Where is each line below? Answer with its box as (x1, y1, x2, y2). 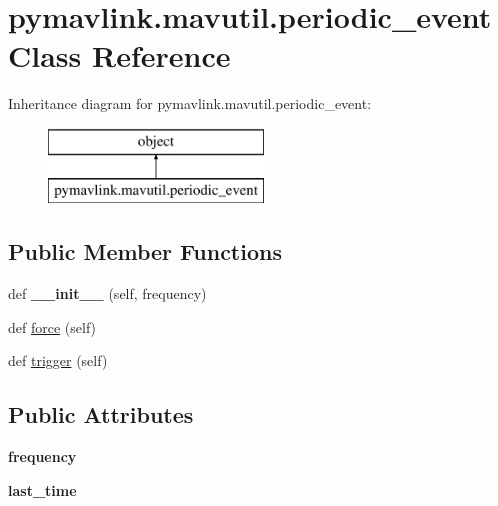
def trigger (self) (8, 350, 108, 371)
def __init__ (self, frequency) (8, 283, 207, 304)
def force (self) (8, 316, 97, 337)
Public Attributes (8, 399, 194, 430)
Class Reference (8, 35, 231, 76)
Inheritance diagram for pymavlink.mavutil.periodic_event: (8, 93, 372, 114)
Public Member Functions (8, 236, 282, 267)
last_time (8, 479, 77, 500)
